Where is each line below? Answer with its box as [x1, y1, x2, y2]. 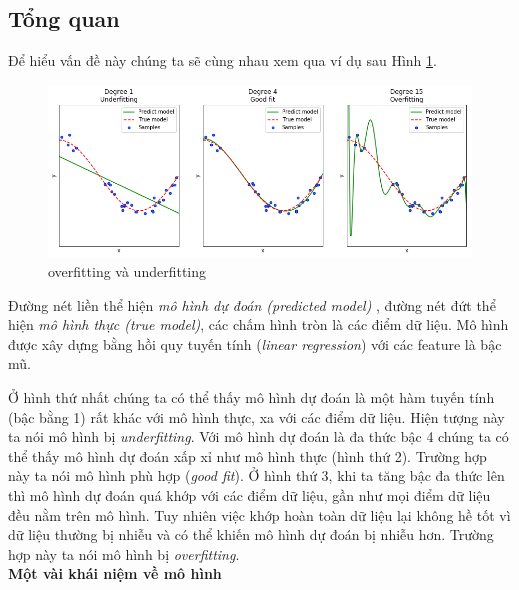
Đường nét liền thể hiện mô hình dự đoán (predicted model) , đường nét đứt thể [8, 294, 496, 315]
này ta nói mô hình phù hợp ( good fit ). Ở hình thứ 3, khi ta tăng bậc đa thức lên [8, 465, 505, 486]
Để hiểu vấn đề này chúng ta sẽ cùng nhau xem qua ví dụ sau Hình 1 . [8, 50, 437, 71]
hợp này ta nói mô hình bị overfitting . [8, 543, 240, 564]
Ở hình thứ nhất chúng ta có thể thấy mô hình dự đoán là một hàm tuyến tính [8, 386, 495, 407]
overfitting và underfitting [48, 261, 207, 281]
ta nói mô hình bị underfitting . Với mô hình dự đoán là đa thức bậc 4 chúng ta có [8, 426, 509, 447]
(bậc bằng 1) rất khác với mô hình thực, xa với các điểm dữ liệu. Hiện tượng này [8, 406, 505, 427]
